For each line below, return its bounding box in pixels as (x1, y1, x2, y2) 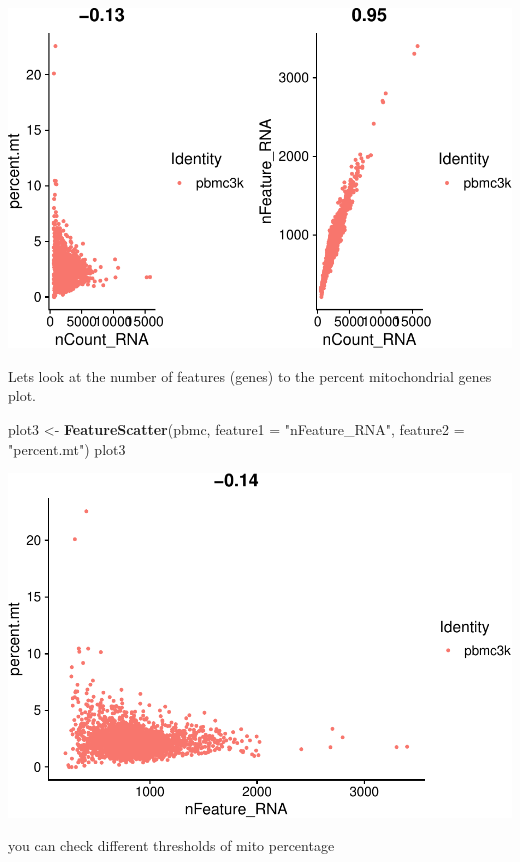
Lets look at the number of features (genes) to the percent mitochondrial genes (8, 365, 492, 386)
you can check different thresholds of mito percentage (8, 835, 335, 856)
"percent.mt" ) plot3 (8, 438, 126, 459)
